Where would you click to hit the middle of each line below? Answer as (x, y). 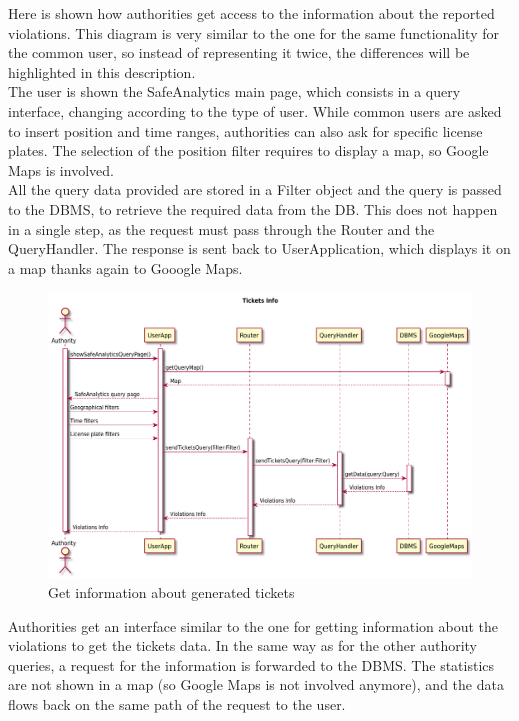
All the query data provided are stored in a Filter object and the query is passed (255, 189)
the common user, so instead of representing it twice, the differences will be (239, 52)
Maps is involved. (61, 169)
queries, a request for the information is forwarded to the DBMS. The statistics (251, 664)
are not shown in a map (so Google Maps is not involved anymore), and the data (256, 684)
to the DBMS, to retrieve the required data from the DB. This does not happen (253, 208)
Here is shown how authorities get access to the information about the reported (251, 13)
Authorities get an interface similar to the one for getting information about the (253, 625)
